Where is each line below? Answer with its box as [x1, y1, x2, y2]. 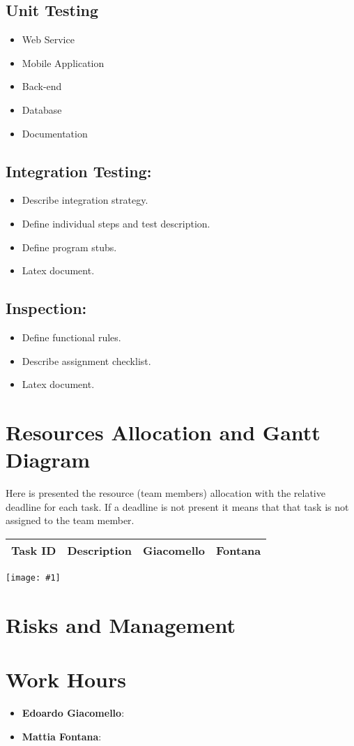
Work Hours [6, 665, 126, 694]
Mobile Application [22, 55, 105, 70]
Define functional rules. [22, 329, 121, 344]
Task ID [11, 542, 56, 558]
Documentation [22, 126, 88, 140]
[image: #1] [6, 572, 61, 583]
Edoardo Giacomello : [22, 705, 125, 719]
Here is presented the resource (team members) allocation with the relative [6, 486, 325, 500]
